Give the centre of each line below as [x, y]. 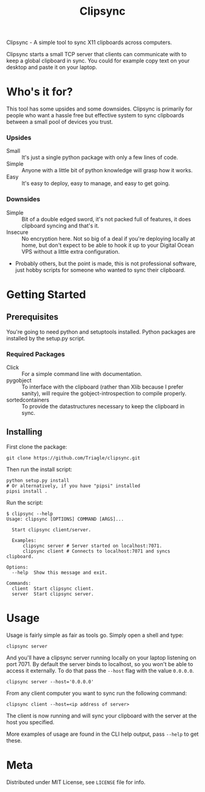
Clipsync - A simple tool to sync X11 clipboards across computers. [89, 42]
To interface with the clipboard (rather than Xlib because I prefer [103, 387]
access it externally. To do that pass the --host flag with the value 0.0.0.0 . [100, 670]
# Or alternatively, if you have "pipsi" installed [73, 486]
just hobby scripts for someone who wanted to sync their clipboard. [100, 269]
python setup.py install [38, 480]
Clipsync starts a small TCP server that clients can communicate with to [97, 54]
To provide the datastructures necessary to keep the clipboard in [103, 406]
